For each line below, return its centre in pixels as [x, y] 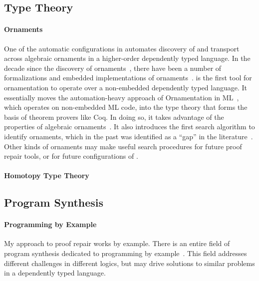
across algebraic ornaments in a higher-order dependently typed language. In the [127, 58]
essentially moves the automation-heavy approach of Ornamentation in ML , [122, 97]
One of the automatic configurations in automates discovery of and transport [122, 48]
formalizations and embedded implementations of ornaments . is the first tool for [128, 78]
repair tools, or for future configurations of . [71, 156]
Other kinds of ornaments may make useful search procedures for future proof [123, 146]
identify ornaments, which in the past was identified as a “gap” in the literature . [129, 136]
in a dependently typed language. [55, 273]
